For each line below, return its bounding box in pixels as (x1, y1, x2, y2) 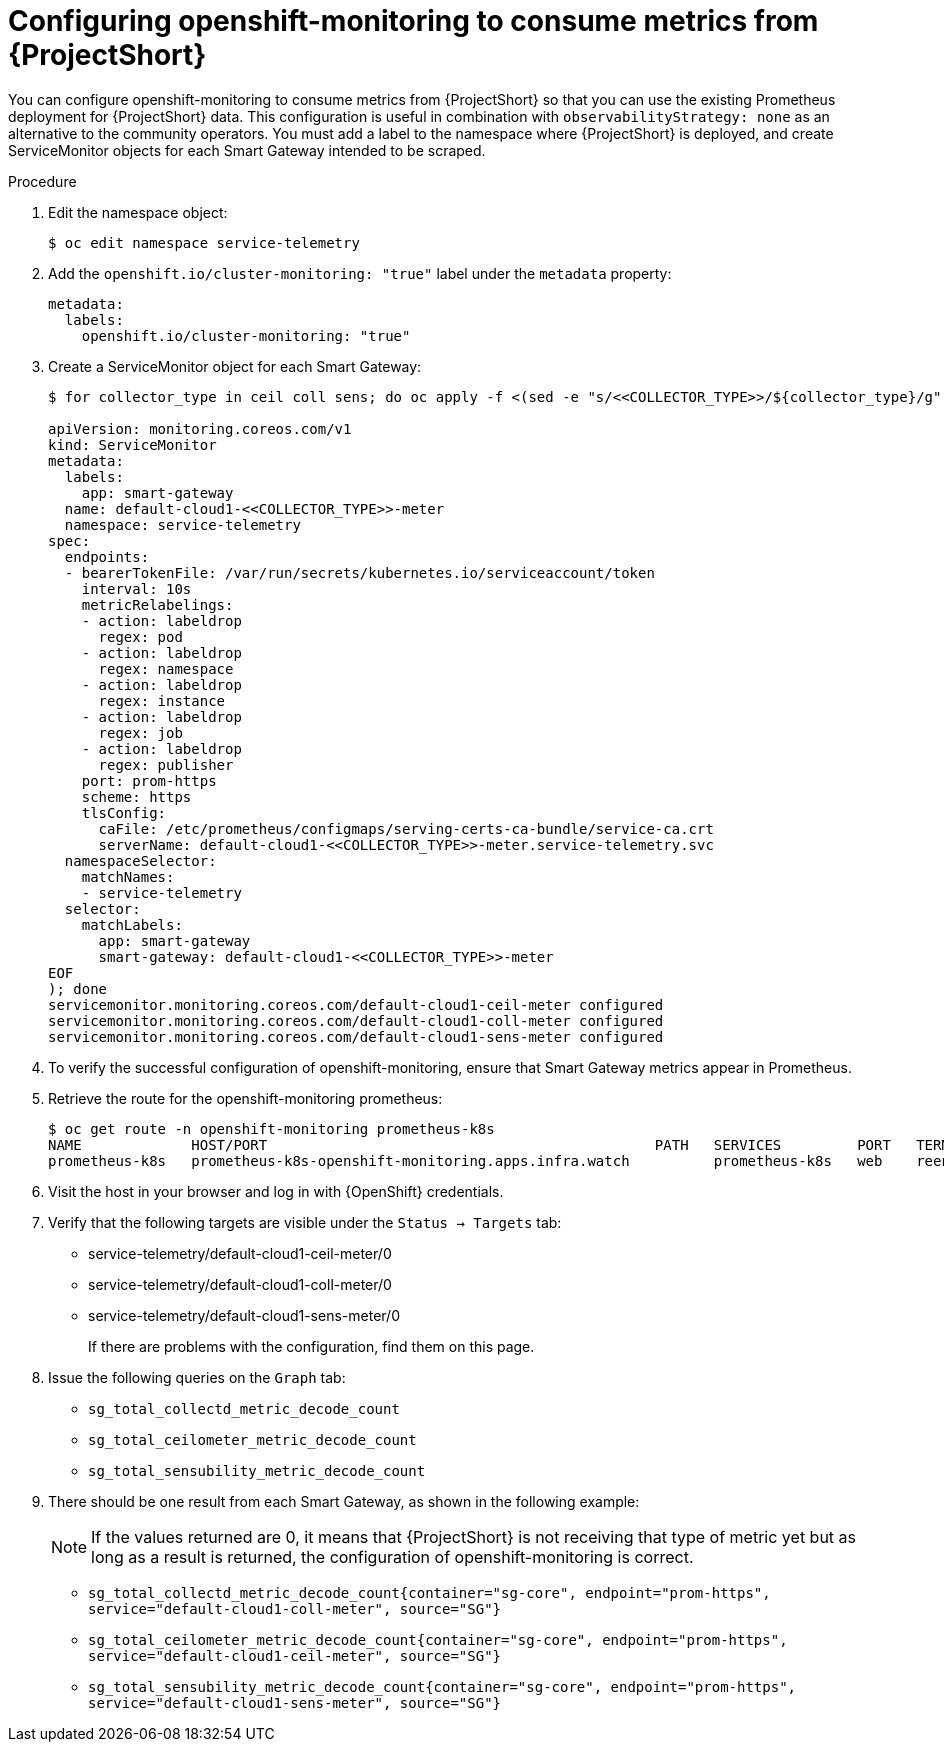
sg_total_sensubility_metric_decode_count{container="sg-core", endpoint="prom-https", (88, 1678, 797, 1695)
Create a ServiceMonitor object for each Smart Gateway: (48, 357, 422, 375)
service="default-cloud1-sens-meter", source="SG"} (88, 1694, 502, 1711)
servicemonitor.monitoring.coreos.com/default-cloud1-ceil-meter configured (48, 996, 664, 1013)
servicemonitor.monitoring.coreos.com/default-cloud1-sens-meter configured (48, 1028, 664, 1045)
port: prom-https (81, 772, 217, 789)
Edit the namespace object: (48, 203, 228, 221)
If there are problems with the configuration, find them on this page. (88, 1337, 535, 1355)
